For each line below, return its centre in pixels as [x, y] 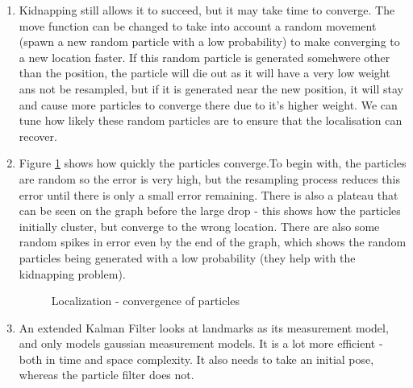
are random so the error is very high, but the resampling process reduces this [210, 178]
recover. [38, 136]
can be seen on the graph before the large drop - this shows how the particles [210, 211]
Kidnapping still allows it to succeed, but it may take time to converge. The [207, 10]
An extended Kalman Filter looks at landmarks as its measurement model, [204, 327]
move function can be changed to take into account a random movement [198, 25]
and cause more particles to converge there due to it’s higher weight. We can [208, 104]
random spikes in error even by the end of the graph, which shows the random [213, 242]
